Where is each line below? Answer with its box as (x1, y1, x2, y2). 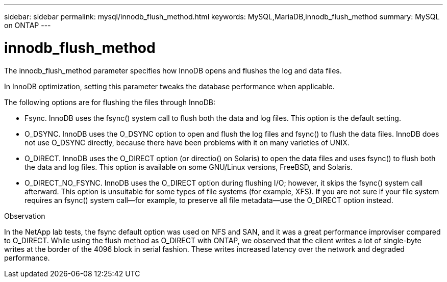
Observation (4, 211, 45, 220)
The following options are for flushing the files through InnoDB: (4, 97, 215, 107)
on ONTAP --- (4, 21, 51, 30)
